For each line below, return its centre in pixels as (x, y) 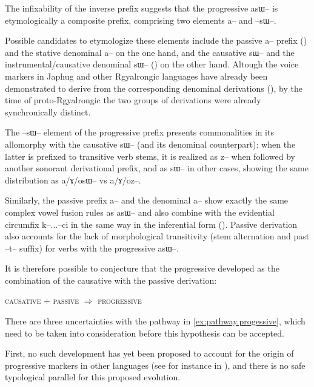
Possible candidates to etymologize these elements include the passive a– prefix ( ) (156, 40)
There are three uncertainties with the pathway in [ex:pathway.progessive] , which (155, 321)
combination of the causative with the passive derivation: (111, 280)
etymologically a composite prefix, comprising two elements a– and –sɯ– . (141, 20)
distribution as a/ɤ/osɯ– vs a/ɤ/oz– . (73, 180)
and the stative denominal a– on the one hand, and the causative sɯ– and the (150, 52)
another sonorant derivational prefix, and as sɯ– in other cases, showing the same (157, 168)
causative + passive (42, 300)
